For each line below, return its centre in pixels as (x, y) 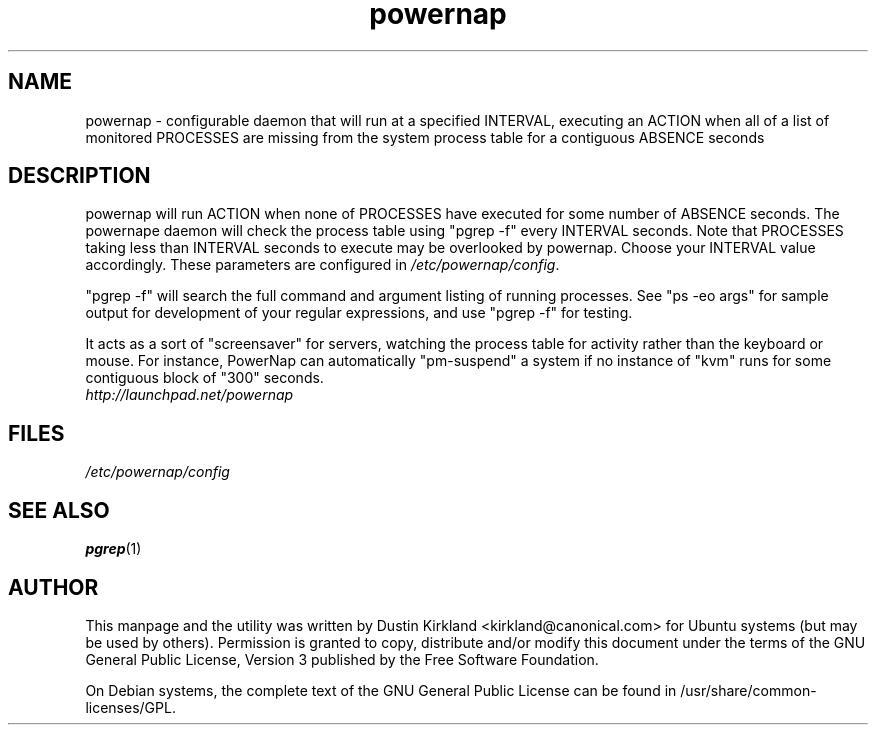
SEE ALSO (59, 510)
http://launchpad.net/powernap (189, 395)
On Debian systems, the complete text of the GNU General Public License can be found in (381, 690)
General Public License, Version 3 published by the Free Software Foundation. (342, 659)
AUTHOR (53, 587)
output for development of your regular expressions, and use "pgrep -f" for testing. (359, 313)
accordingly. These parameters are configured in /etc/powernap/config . (322, 265)
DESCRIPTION (79, 176)
